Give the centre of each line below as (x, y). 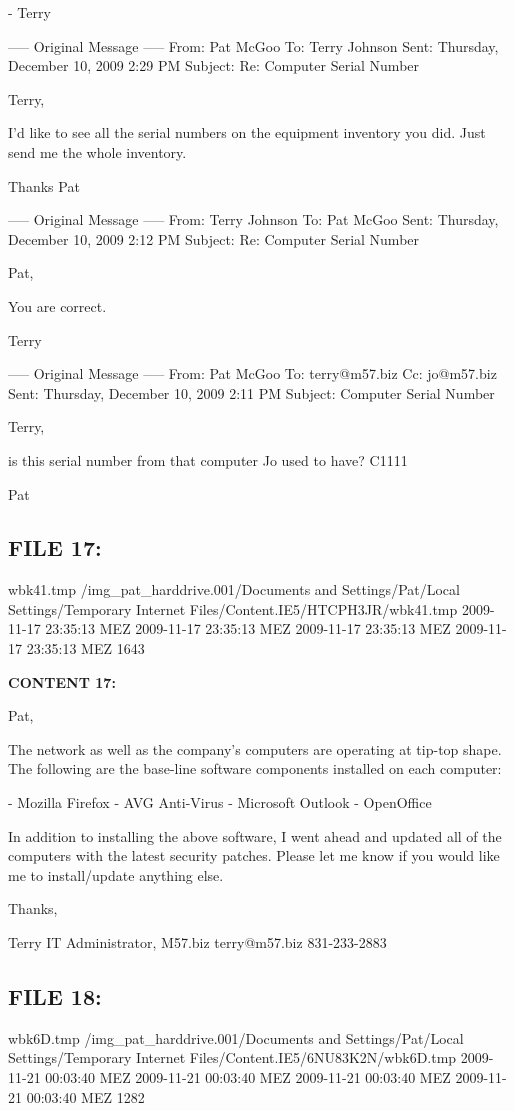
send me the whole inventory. (97, 151)
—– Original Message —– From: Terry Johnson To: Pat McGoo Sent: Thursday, (253, 219)
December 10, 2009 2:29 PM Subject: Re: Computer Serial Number (214, 65)
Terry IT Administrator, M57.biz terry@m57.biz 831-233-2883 (197, 942)
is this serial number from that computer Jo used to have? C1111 (208, 459)
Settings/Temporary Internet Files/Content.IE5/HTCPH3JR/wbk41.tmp (233, 608)
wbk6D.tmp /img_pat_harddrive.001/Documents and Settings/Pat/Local (236, 1037)
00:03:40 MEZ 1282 (85, 1096)
